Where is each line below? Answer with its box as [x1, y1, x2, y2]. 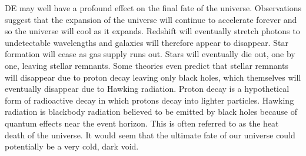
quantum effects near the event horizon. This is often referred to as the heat [5, 117, 279, 129]
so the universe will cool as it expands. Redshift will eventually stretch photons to [5, 25, 300, 37]
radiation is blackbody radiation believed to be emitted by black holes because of [5, 105, 297, 118]
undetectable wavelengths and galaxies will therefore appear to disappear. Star [5, 36, 288, 48]
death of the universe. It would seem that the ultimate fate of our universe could [5, 128, 295, 141]
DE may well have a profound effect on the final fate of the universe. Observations [5, 2, 301, 14]
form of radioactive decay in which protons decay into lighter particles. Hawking [5, 94, 294, 106]
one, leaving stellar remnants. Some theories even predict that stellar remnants [5, 59, 289, 71]
